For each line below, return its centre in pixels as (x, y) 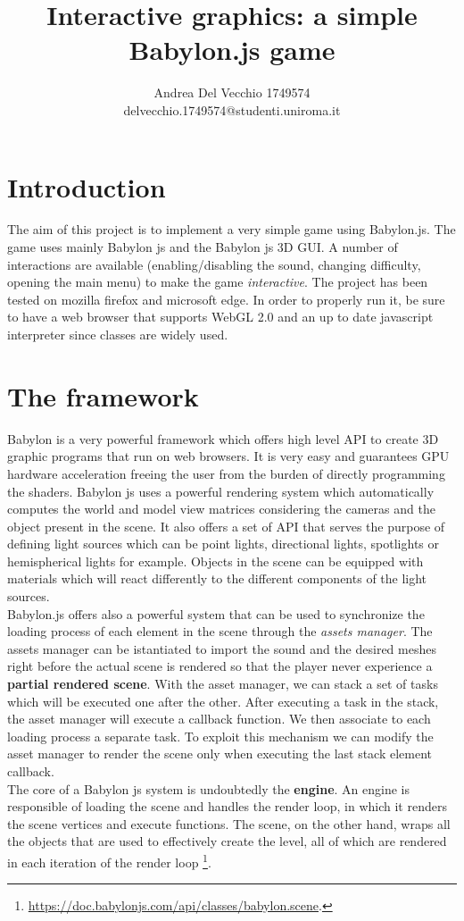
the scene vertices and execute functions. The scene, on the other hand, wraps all (229, 823)
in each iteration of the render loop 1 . (109, 860)
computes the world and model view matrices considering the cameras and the (221, 509)
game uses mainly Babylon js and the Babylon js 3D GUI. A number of (203, 247)
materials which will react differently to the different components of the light (217, 578)
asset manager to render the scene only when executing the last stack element (220, 754)
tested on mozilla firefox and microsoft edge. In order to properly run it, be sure (226, 299)
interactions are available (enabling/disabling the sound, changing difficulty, (214, 264)
